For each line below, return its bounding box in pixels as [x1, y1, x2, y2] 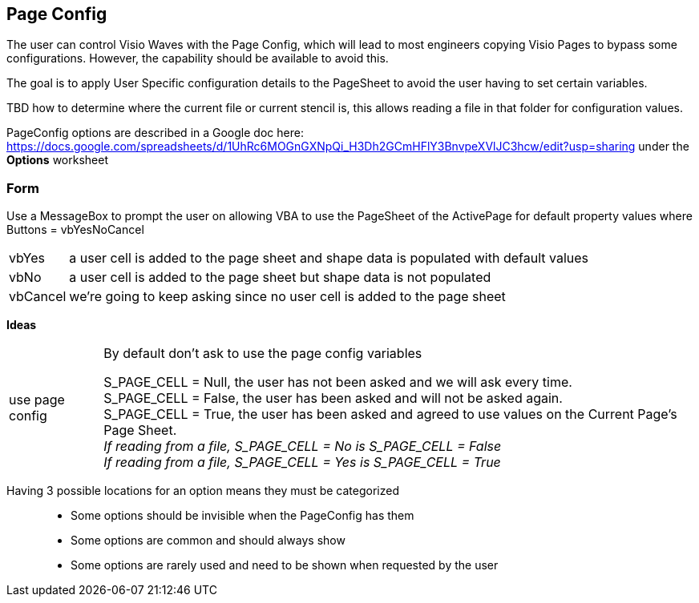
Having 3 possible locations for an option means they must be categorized [6, 484, 399, 498]
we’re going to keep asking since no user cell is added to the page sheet [69, 288, 506, 305]
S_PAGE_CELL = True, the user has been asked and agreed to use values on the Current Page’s [103, 406, 677, 423]
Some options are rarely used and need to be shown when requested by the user [71, 558, 499, 573]
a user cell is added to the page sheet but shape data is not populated [69, 269, 491, 286]
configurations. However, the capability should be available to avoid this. [6, 51, 389, 66]
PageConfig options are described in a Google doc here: [6, 126, 304, 140]
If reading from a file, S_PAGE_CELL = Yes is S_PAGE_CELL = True [103, 454, 501, 471]
